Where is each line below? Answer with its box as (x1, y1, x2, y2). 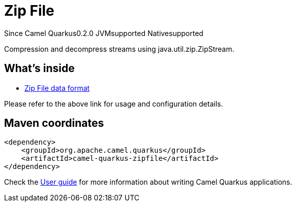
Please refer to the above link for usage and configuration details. (4, 99, 223, 108)
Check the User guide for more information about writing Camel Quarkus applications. (4, 178, 292, 187)
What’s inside (4, 62, 75, 75)
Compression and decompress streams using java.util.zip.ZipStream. (4, 44, 234, 53)
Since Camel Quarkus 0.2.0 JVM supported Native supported (4, 28, 203, 38)
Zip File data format (24, 83, 90, 92)
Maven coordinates (4, 117, 104, 130)
